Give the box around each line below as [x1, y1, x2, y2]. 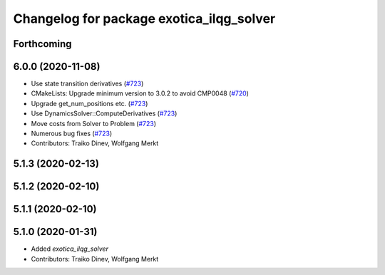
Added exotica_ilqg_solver [31, 244, 108, 253]
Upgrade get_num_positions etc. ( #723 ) [31, 99, 148, 108]
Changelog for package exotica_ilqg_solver [13, 11, 276, 26]
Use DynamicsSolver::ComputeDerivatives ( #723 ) [31, 109, 178, 118]
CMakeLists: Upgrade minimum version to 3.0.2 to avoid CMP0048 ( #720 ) [31, 89, 250, 98]
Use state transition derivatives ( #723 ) [31, 79, 144, 88]
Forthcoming [13, 38, 72, 50]
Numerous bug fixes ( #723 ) [31, 129, 113, 138]
